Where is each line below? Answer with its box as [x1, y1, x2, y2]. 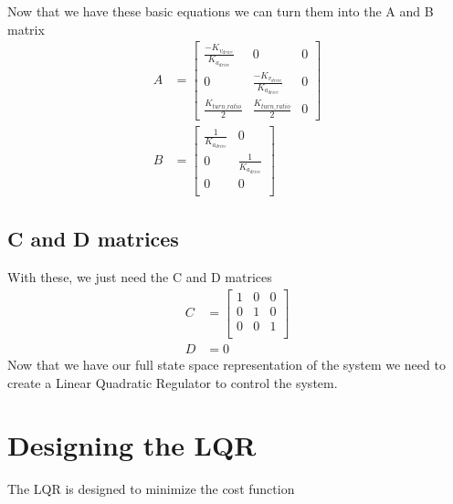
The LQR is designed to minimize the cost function [7, 479, 295, 499]
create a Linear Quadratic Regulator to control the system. [7, 373, 338, 392]
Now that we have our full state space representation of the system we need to [7, 354, 446, 373]
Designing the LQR [7, 426, 257, 464]
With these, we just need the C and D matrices [7, 268, 272, 287]
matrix [7, 19, 45, 38]
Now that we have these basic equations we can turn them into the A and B [7, 2, 434, 20]
